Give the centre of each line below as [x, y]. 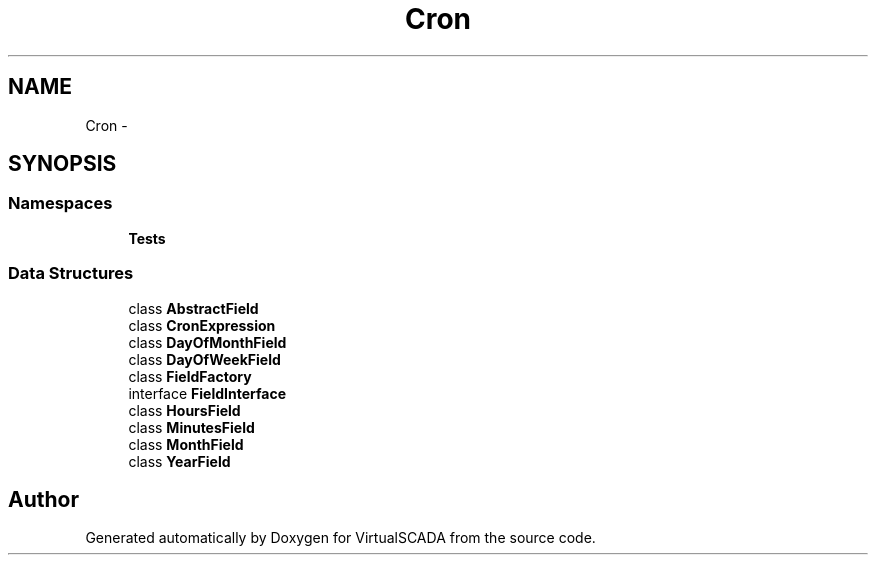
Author [43, 499]
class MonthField [186, 444]
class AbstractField [193, 308]
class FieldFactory [190, 376]
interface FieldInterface [207, 393]
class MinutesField [191, 427]
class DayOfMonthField [207, 342]
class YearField [179, 461]
